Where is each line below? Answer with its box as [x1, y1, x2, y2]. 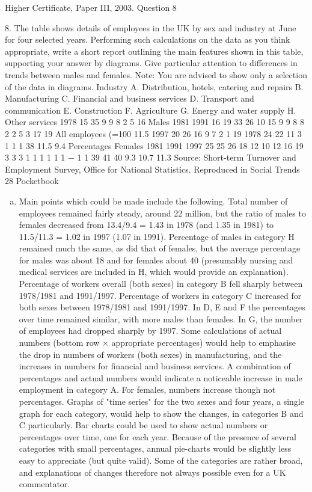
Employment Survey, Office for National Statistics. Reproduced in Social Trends [5, 162, 300, 175]
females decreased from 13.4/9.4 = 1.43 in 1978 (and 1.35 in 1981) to [19, 218, 274, 231]
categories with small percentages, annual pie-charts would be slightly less [19, 442, 292, 455]
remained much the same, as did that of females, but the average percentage [19, 242, 301, 254]
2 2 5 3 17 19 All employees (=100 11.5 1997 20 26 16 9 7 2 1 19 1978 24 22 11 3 [5, 127, 302, 140]
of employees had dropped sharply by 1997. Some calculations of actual [19, 324, 282, 337]
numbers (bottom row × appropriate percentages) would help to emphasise [19, 336, 296, 349]
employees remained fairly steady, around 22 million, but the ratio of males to [19, 206, 306, 219]
